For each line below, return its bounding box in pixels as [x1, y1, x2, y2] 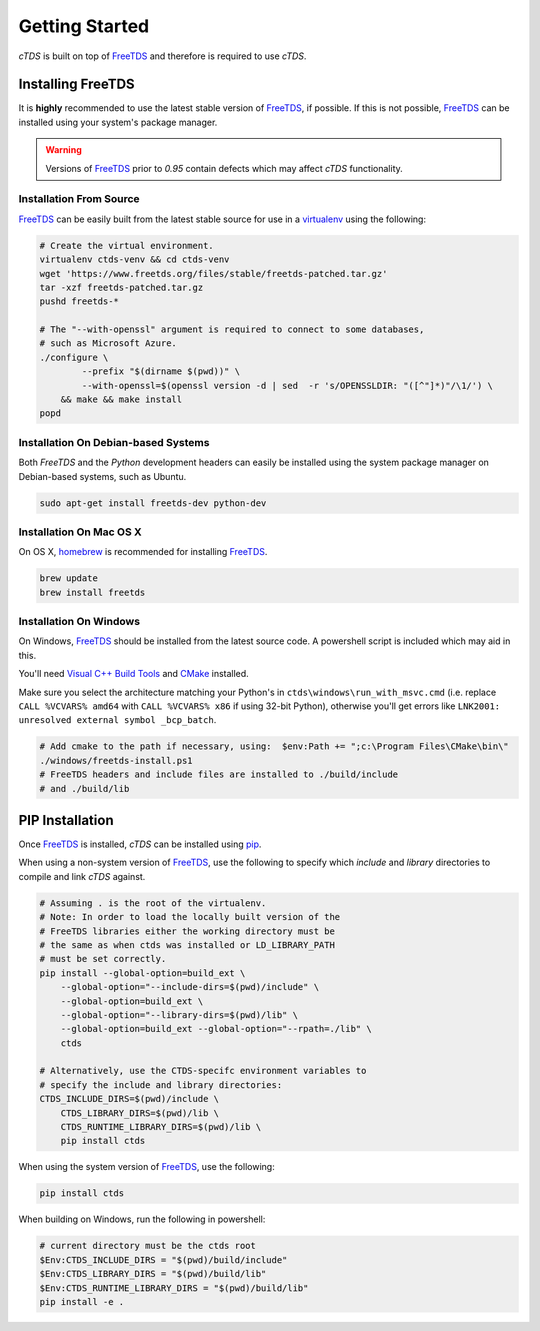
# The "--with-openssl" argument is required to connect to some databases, [39, 324, 425, 335]
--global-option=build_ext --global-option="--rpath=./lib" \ [60, 1023, 372, 1035]
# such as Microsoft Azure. [39, 338, 177, 349]
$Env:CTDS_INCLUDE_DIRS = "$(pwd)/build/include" [39, 1254, 288, 1265]
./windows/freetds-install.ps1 [39, 755, 194, 766]
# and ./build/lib [39, 783, 130, 794]
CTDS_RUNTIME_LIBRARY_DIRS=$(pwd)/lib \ [60, 1121, 262, 1133]
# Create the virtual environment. [39, 240, 214, 251]
